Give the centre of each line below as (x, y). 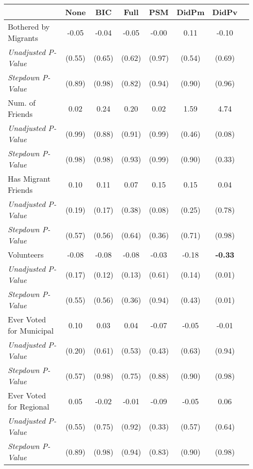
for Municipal (31, 330)
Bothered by (29, 27)
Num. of (22, 103)
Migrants (23, 38)
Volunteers (26, 254)
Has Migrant (29, 178)
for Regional (29, 406)
